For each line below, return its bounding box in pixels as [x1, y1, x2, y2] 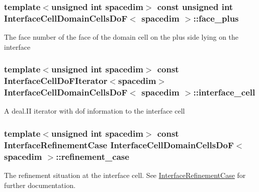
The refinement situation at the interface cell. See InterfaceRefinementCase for [4, 170, 246, 180]
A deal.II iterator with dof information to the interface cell [4, 106, 185, 116]
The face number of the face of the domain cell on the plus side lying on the [4, 32, 239, 42]
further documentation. [4, 179, 76, 190]
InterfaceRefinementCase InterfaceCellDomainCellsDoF [4, 138, 234, 151]
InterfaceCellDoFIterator [4, 74, 108, 87]
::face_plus [193, 12, 239, 24]
